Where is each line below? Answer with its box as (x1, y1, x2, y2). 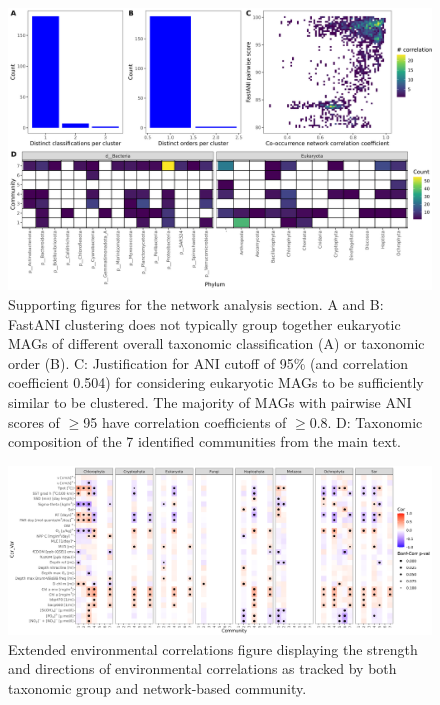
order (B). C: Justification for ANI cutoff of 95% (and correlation (8, 352, 409, 373)
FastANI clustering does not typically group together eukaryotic (8, 313, 401, 334)
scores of (8, 411, 60, 432)
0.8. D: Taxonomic (309, 411, 423, 432)
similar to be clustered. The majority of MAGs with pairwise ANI (8, 391, 412, 412)
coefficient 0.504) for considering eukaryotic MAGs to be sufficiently (8, 372, 424, 393)
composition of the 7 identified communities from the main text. (8, 431, 401, 452)
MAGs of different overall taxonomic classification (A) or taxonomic (8, 333, 425, 354)
